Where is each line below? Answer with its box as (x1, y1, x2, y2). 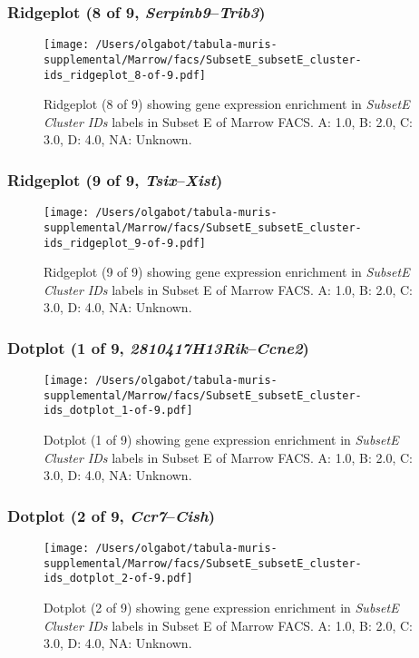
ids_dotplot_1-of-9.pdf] (44, 404, 193, 417)
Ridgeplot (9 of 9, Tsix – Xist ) (7, 168, 223, 191)
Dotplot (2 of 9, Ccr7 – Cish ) (7, 504, 215, 526)
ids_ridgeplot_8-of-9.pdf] (44, 68, 206, 82)
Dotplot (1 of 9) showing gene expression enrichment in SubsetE (44, 430, 399, 449)
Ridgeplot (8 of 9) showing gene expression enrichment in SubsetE (44, 94, 410, 113)
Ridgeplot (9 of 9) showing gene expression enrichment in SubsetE (44, 262, 410, 281)
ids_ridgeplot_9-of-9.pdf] (44, 236, 206, 250)
